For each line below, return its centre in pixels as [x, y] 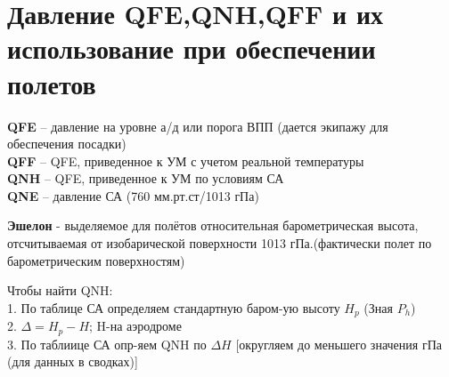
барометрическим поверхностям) [96, 260]
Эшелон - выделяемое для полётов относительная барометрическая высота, [213, 225]
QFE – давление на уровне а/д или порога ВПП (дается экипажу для [198, 126]
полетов [52, 83]
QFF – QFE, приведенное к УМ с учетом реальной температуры [186, 160]
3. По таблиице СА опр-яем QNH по [107, 344]
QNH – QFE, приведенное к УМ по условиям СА [146, 178]
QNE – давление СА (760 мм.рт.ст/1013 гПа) [133, 195]
